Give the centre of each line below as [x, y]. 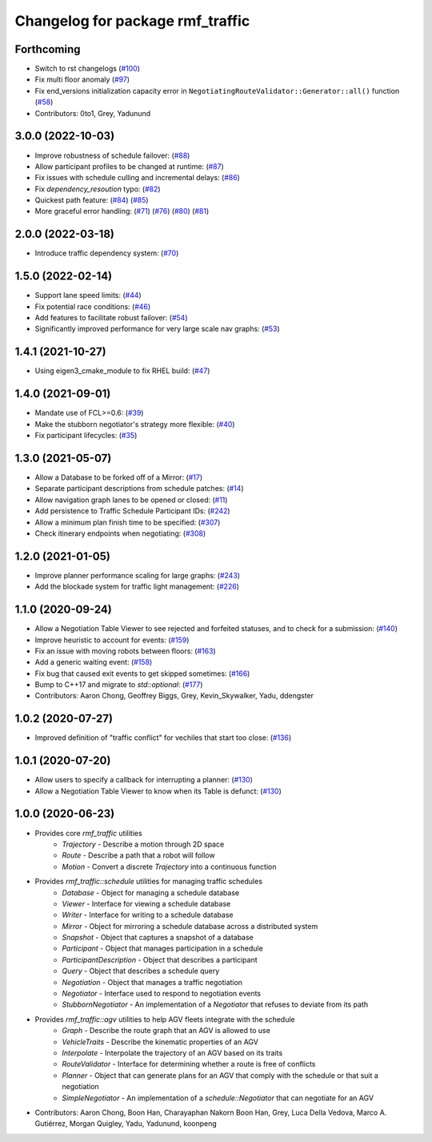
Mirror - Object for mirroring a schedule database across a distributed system [190, 926]
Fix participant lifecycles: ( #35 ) [86, 436]
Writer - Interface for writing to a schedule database [148, 915]
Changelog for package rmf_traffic [132, 21]
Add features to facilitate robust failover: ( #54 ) [111, 318]
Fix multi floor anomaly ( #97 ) [82, 79]
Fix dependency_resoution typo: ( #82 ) [98, 189]
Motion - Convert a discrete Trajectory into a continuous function [169, 867]
